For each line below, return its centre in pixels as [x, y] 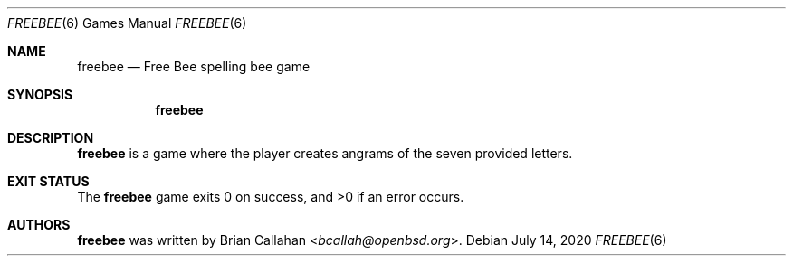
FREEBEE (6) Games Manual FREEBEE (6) [127, 23]
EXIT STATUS [48, 181]
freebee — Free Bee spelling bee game [194, 66]
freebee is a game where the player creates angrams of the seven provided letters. [325, 153]
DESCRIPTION [51, 138]
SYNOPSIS [40, 94]
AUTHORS [39, 225]
